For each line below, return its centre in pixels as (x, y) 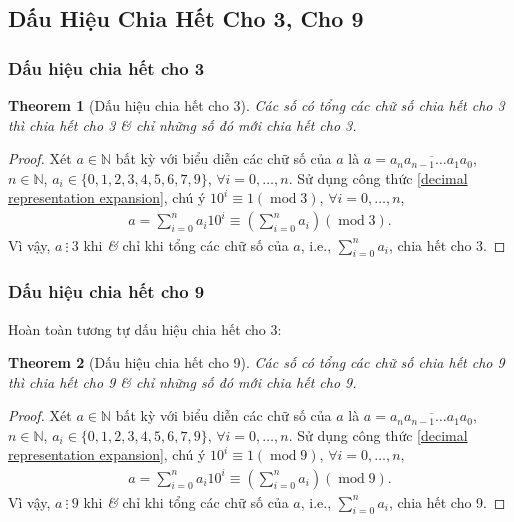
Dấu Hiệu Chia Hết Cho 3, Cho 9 (186, 18)
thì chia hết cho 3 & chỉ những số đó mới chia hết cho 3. (182, 124)
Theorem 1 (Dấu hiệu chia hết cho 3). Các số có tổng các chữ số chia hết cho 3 (256, 105)
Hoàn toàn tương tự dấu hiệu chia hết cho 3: (145, 328)
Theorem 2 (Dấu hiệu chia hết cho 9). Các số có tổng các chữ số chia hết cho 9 (256, 362)
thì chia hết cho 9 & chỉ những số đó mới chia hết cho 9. (182, 381)
